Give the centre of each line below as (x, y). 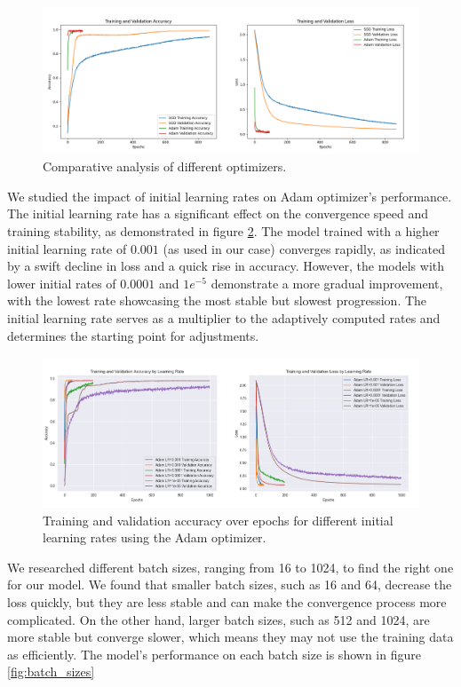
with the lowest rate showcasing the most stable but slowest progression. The (217, 300)
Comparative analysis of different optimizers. (165, 166)
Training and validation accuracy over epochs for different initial (218, 520)
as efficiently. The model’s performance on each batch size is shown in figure (214, 654)
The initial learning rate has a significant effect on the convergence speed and (218, 213)
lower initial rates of (62, 283)
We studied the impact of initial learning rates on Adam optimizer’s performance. (230, 196)
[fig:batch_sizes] (51, 671)
